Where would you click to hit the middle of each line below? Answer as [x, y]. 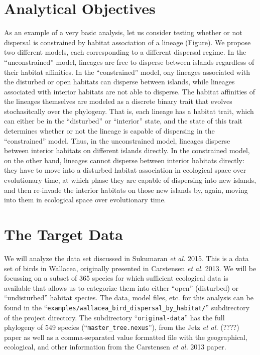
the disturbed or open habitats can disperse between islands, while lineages [119, 82]
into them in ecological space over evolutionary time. [85, 200]
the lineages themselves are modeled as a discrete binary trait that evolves [118, 101]
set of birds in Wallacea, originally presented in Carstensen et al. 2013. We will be [130, 268]
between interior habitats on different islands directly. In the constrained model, [127, 150]
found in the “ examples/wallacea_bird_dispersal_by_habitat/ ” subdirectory [127, 307]
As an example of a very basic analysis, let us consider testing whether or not [123, 32]
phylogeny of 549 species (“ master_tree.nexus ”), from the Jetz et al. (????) [122, 327]
